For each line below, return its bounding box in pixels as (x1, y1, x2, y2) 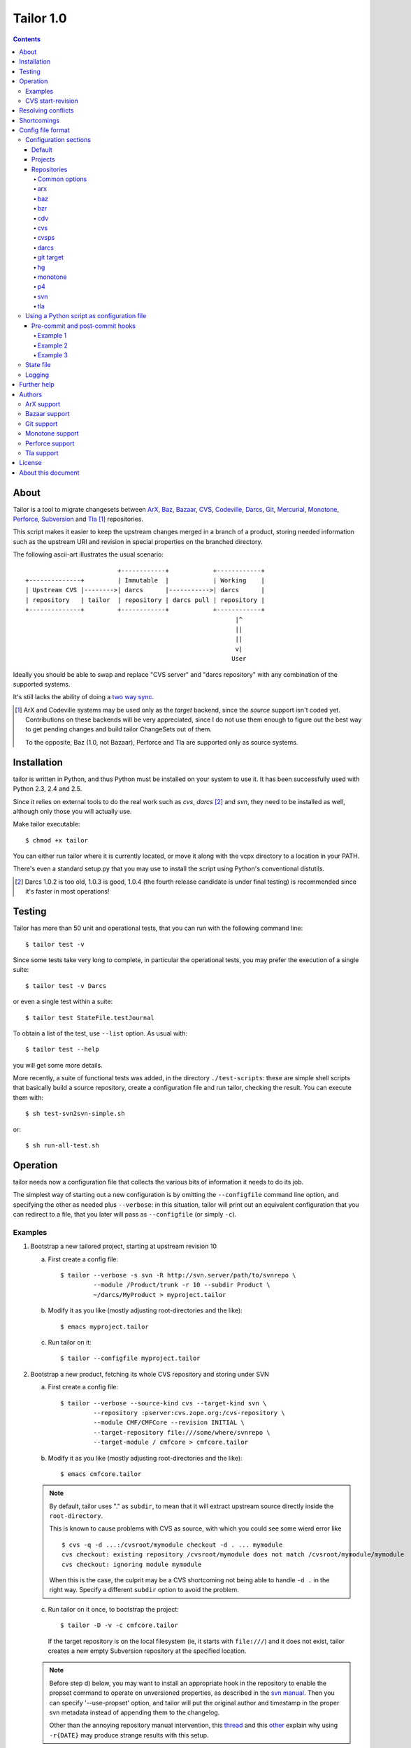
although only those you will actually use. (13, 807, 132, 815)
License (19, 459, 42, 467)
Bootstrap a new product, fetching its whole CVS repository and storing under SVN (30, 1370, 269, 1378)
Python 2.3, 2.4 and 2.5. (13, 785, 82, 793)
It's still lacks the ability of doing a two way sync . (13, 693, 154, 701)
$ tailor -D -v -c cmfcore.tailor (60, 1621, 178, 1629)
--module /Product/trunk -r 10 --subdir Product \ (93, 1281, 271, 1289)
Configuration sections (25, 136, 91, 144)
